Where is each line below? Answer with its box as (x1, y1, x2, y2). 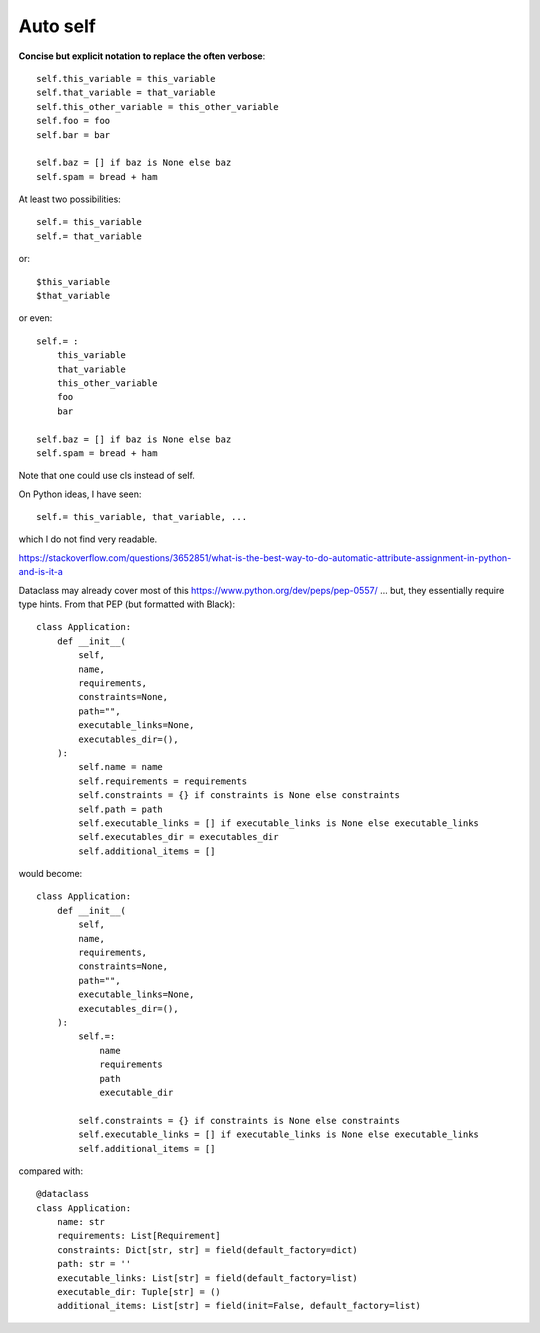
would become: (18, 868, 83, 880)
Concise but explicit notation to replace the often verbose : (18, 50, 266, 62)
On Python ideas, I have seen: (18, 488, 142, 500)
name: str (56, 1216, 105, 1228)
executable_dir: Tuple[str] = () (56, 1286, 222, 1298)
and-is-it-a (18, 566, 64, 578)
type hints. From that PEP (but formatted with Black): (18, 598, 235, 610)
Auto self (18, 15, 97, 37)
